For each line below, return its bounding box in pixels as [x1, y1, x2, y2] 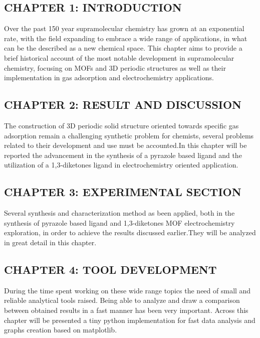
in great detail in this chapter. [4, 237, 97, 247]
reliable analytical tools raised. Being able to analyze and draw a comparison [4, 295, 240, 305]
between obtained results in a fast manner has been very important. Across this [4, 304, 248, 315]
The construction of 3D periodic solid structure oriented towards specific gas [4, 120, 239, 130]
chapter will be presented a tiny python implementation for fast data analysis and [4, 314, 255, 325]
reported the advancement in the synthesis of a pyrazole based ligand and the [4, 149, 242, 160]
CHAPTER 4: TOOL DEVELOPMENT [4, 261, 217, 277]
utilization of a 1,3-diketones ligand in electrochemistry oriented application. [4, 159, 238, 170]
